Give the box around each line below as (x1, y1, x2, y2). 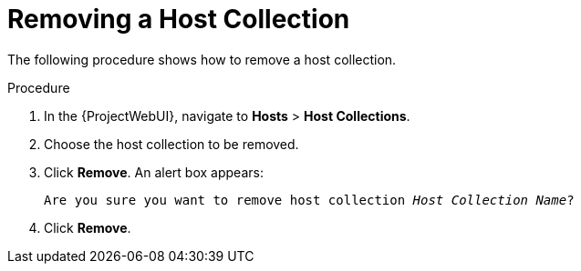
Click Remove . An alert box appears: (44, 164, 264, 180)
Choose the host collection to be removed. (44, 135, 299, 152)
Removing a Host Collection (7, 4, 350, 35)
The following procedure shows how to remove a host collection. (7, 51, 397, 67)
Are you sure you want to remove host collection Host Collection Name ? (44, 192, 575, 207)
